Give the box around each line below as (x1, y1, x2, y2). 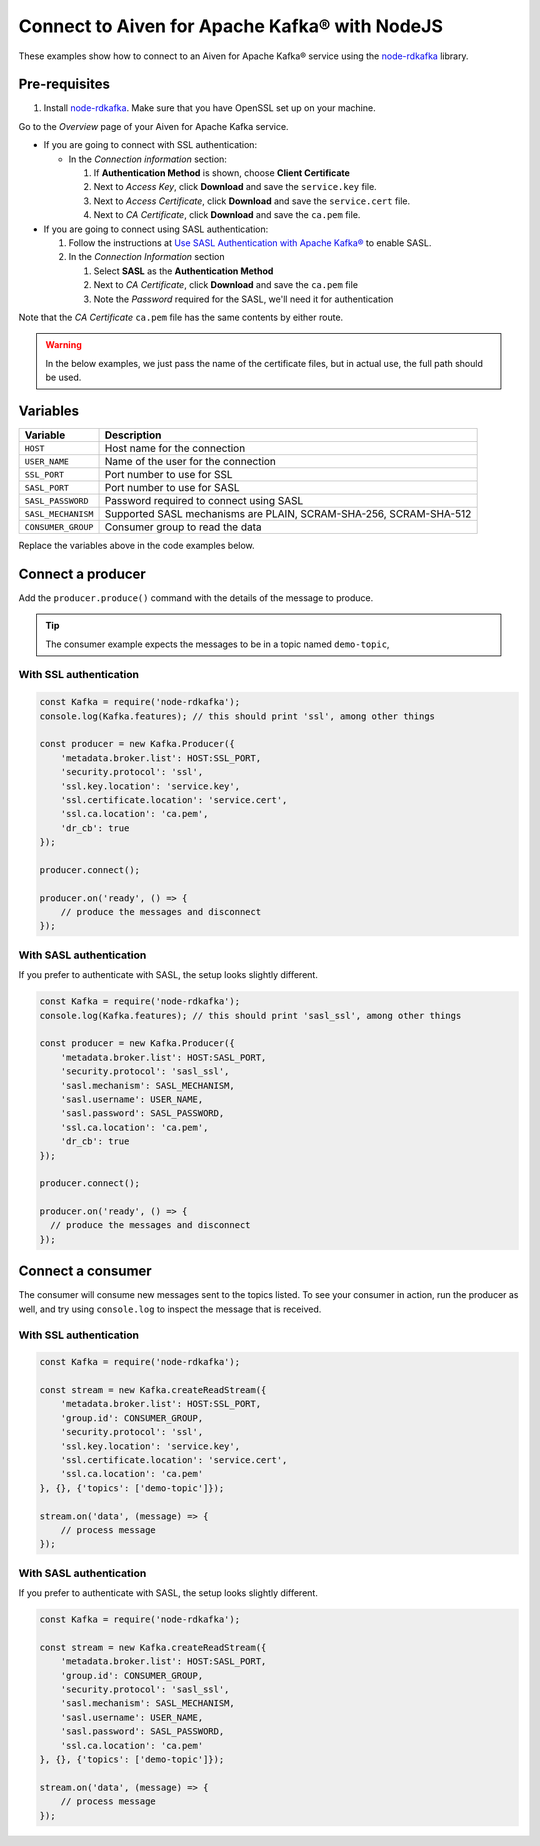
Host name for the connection (104, 441, 246, 455)
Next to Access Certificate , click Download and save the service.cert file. (93, 195, 411, 207)
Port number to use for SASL (104, 481, 240, 494)
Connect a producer (18, 565, 147, 582)
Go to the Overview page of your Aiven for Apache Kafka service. (18, 120, 289, 132)
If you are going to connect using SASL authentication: (43, 223, 269, 235)
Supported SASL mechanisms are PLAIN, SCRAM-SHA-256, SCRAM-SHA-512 (104, 507, 472, 520)
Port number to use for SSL (104, 468, 234, 481)
